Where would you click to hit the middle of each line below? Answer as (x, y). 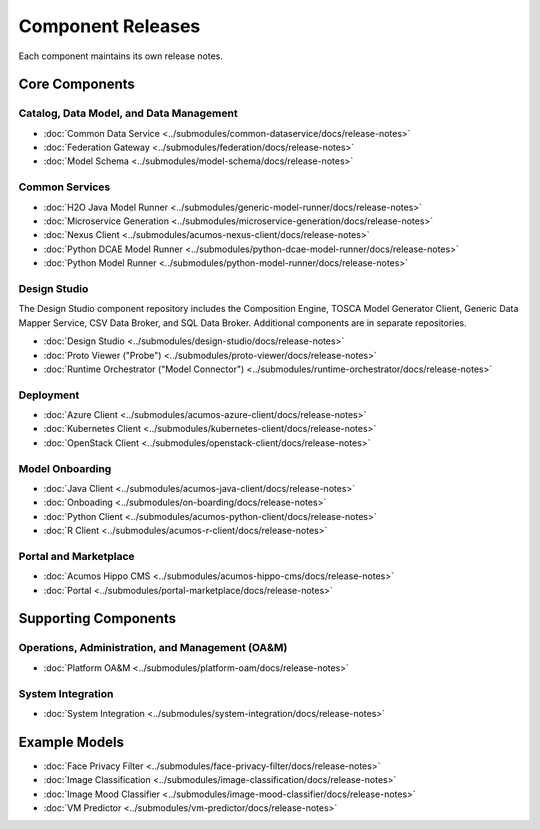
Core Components (76, 84)
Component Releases (109, 26)
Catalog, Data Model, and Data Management (128, 113)
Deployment (49, 395)
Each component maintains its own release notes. (121, 56)
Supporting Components (97, 618)
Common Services (64, 187)
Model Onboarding (65, 468)
